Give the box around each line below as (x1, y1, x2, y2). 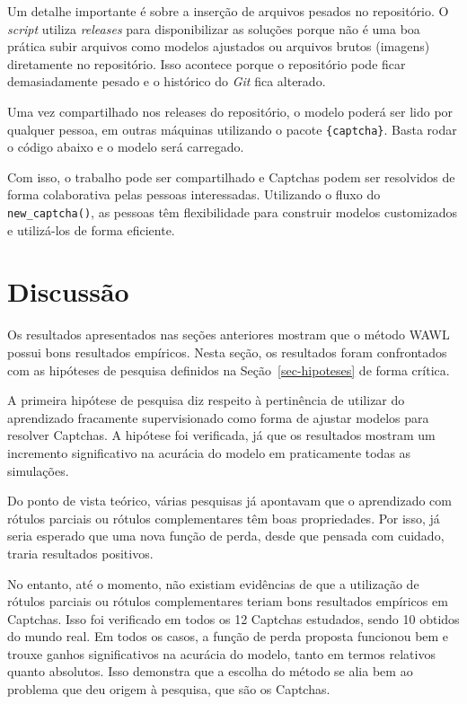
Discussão (7, 273, 129, 310)
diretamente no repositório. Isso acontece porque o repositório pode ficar (7, 54, 406, 73)
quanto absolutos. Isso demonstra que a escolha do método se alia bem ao (7, 662, 413, 681)
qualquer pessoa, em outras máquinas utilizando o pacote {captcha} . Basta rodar (7, 119, 457, 138)
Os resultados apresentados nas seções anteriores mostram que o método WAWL (7, 325, 450, 344)
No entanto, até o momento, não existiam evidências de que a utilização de (7, 574, 419, 593)
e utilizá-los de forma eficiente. (7, 220, 175, 239)
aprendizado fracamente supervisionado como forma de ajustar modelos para (7, 408, 429, 427)
